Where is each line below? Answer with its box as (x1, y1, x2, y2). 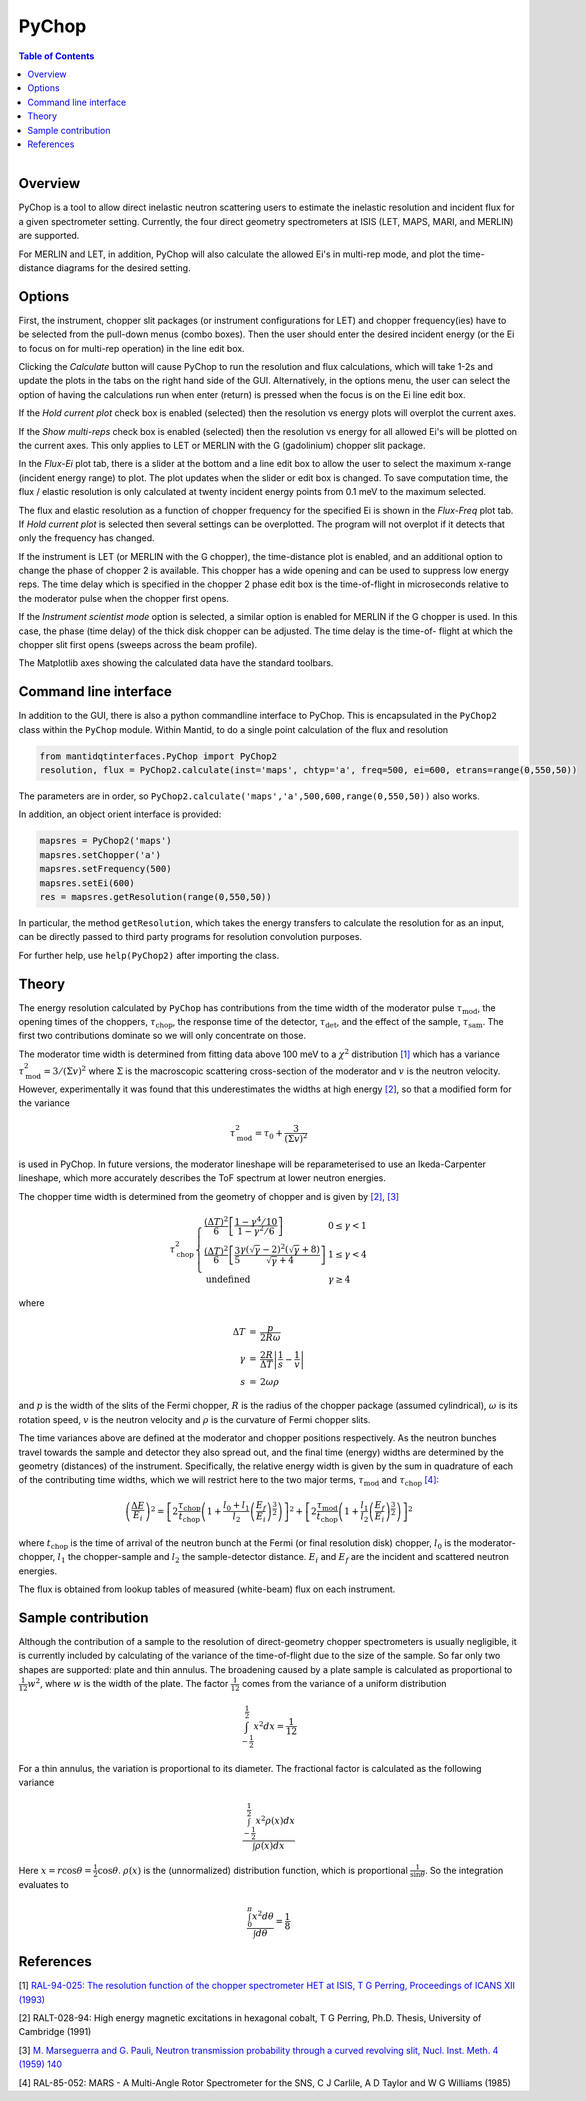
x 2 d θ (251, 1909, 275, 1922)
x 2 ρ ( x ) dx (255, 1814, 295, 1827)
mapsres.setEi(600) (39, 877, 135, 889)
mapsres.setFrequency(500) (39, 863, 172, 875)
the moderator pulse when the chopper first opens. (18, 592, 230, 604)
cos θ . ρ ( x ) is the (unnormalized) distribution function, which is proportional (97, 1864, 409, 1876)
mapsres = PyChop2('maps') (39, 835, 172, 847)
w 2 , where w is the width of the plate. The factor (27, 1676, 229, 1690)
